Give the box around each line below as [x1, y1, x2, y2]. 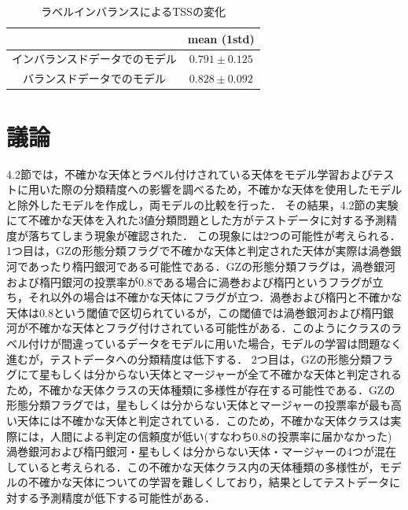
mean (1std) [187, 30, 255, 46]
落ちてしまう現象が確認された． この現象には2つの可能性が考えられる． [28, 227, 401, 243]
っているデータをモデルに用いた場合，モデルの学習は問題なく [83, 335, 402, 352]
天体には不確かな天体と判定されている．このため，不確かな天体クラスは [17, 412, 391, 428]
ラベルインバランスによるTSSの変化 [40, 3, 226, 19]
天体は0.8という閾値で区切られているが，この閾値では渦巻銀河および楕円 [6, 304, 383, 320]
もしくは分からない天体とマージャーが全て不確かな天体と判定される [50, 366, 402, 382]
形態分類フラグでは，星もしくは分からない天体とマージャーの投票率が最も [6, 397, 391, 413]
